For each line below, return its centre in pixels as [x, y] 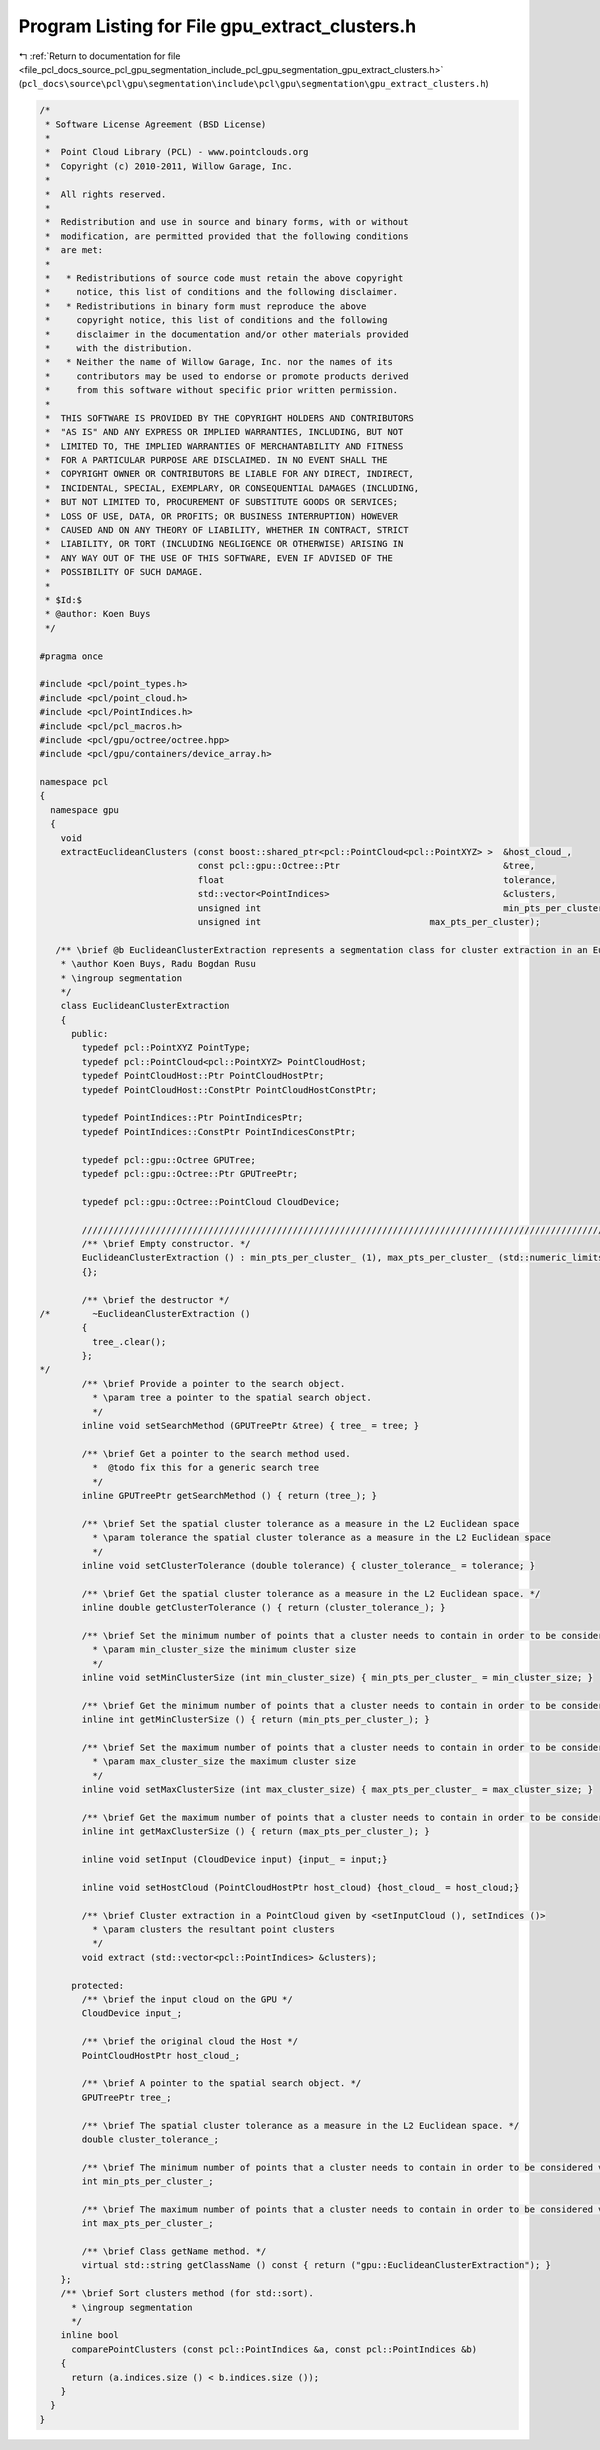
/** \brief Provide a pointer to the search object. [213, 1383]
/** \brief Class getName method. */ [174, 2251]
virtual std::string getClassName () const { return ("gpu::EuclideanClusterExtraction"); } [316, 2265]
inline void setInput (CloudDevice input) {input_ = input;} [234, 1859]
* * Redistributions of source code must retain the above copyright [224, 278]
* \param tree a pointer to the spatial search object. [231, 1398]
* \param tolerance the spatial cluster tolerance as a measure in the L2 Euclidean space [321, 1538]
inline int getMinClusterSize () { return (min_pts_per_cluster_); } [255, 1719]
